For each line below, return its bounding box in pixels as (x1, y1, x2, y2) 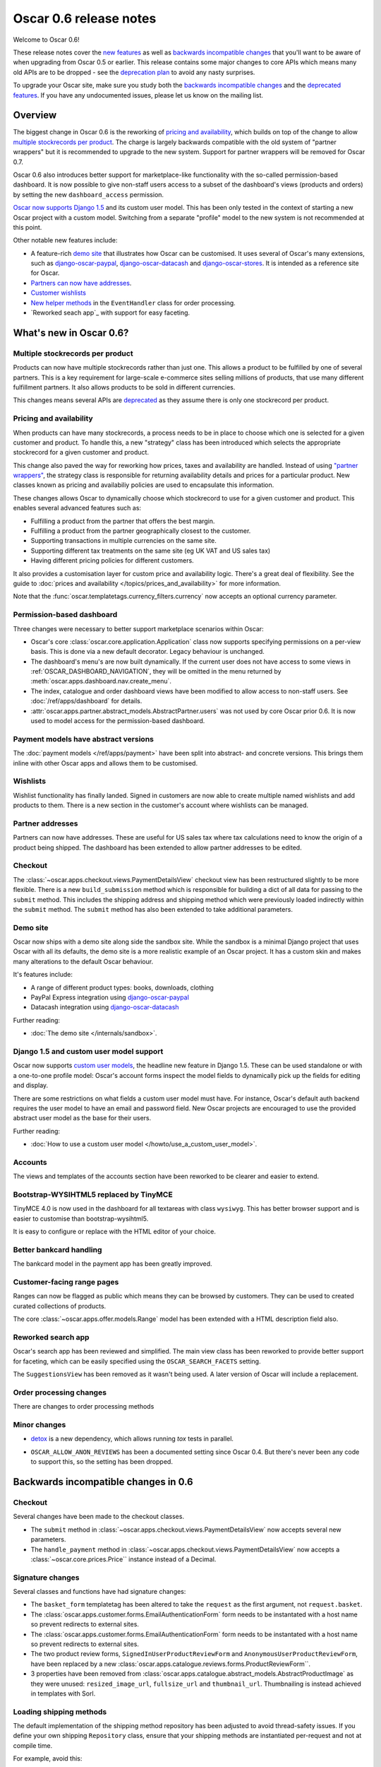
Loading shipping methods (13, 1707, 107, 1717)
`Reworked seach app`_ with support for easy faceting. (30, 308, 190, 317)
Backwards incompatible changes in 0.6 (13, 1476, 193, 1488)
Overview (13, 110, 57, 122)
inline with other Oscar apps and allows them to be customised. (13, 758, 198, 767)
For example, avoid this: (13, 1754, 83, 1763)
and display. (13, 1081, 49, 1090)
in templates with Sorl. (30, 1689, 96, 1698)
